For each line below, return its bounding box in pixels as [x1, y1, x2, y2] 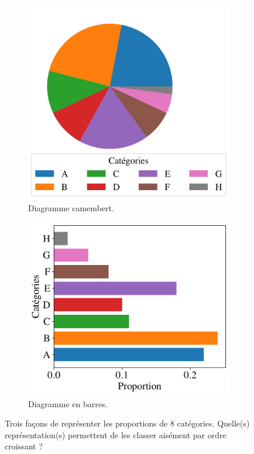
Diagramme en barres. [28, 397, 108, 410]
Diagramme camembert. [28, 201, 114, 214]
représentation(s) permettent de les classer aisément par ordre [5, 428, 226, 441]
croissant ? [5, 440, 43, 452]
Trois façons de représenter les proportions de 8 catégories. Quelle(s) [5, 417, 250, 429]
